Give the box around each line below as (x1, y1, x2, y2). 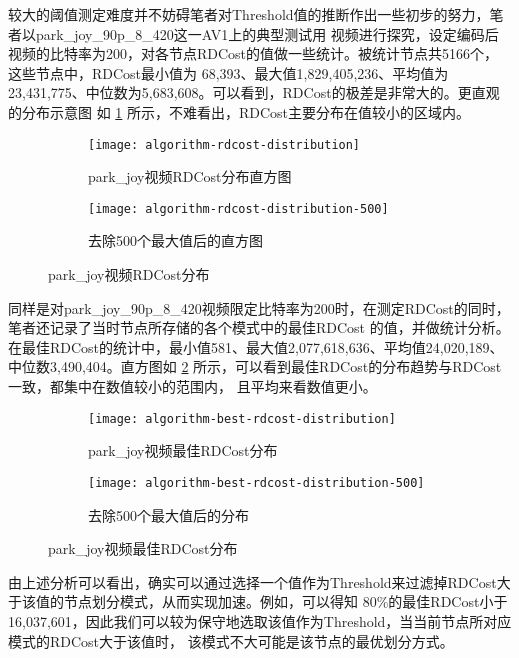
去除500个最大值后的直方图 (88, 230, 263, 251)
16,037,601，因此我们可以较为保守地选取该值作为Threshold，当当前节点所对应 (8, 610, 512, 631)
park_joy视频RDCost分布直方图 (88, 166, 292, 187)
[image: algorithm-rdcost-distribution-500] (88, 201, 389, 216)
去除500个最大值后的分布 (88, 504, 249, 525)
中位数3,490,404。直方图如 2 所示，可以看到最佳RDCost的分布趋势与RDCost (8, 356, 502, 377)
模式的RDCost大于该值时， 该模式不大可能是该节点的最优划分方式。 (8, 630, 454, 651)
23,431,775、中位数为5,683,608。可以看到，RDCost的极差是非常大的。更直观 (8, 82, 500, 103)
